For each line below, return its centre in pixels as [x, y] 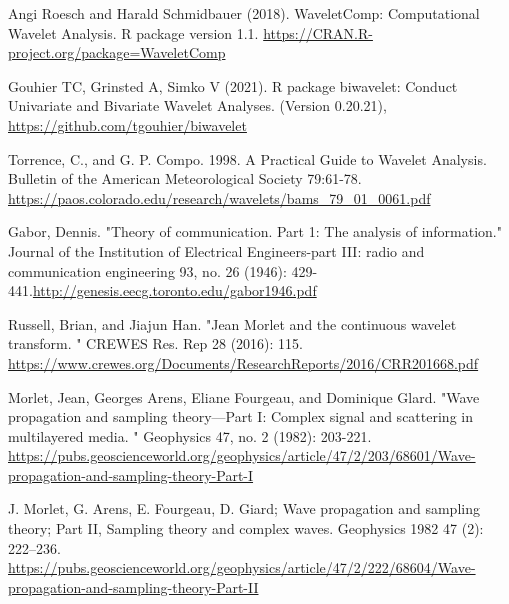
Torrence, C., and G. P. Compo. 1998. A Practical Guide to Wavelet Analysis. [247, 158]
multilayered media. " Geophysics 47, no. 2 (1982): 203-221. [190, 435]
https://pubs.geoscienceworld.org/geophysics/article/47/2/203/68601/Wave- [242, 455]
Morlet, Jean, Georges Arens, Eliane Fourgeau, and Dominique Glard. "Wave [244, 396]
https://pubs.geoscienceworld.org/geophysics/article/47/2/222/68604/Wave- [242, 567]
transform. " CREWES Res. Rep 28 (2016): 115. [155, 343]
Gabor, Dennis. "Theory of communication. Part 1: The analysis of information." [255, 231]
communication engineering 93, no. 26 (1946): [147, 270]
